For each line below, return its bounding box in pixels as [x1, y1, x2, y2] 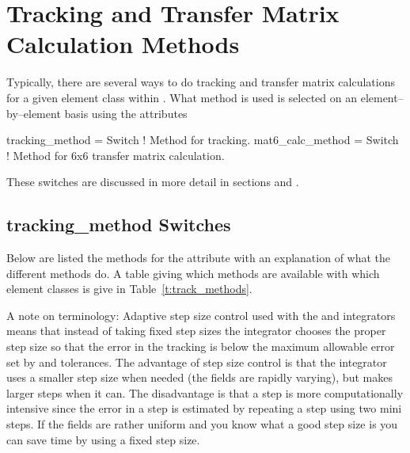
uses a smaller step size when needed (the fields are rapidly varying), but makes [6, 369, 393, 386]
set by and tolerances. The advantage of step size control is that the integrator [6, 353, 387, 370]
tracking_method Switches [6, 212, 231, 237]
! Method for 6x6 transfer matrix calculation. [6, 147, 225, 163]
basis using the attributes [64, 105, 188, 121]
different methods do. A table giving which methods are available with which [6, 265, 380, 281]
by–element [6, 105, 61, 121]
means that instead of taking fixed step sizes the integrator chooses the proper [6, 322, 386, 339]
